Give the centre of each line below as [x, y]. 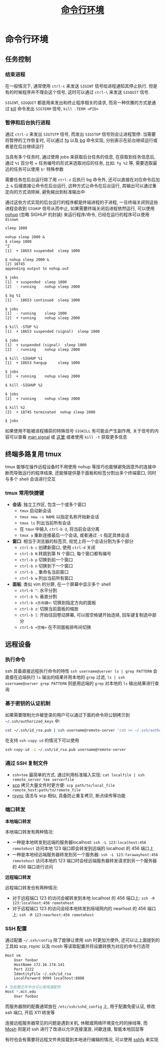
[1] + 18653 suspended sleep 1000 [42, 251]
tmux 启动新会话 [35, 510]
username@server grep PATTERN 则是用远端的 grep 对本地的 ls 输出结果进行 [80, 683]
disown [12, 220]
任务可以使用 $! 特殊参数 [39, 169]
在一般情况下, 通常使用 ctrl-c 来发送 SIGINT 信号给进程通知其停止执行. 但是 [81, 86]
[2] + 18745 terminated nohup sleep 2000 [50, 412]
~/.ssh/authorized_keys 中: [33, 721]
